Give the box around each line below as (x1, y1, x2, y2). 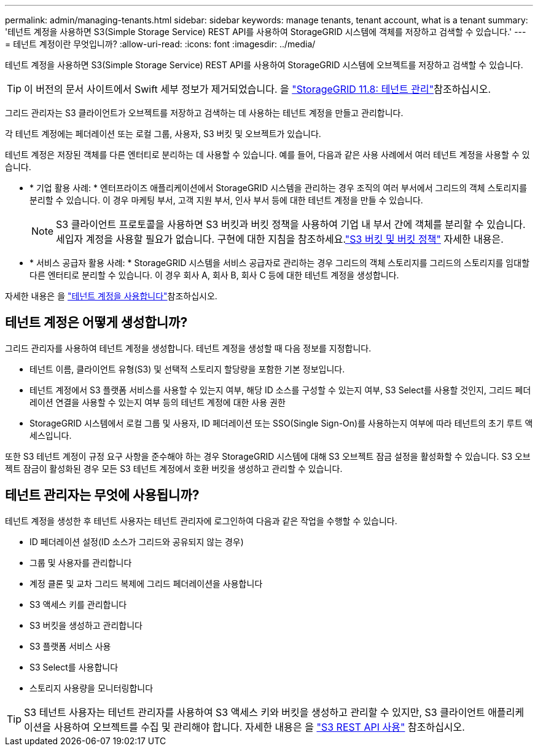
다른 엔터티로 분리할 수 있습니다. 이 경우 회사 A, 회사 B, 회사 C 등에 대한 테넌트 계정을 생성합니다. (29, 270, 399, 280)
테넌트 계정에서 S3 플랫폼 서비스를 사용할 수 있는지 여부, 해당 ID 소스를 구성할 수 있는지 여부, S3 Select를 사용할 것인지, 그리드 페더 (29, 384, 531, 395)
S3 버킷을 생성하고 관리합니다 (29, 619, 143, 631)
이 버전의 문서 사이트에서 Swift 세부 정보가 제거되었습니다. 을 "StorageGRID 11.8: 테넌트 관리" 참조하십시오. (24, 83, 491, 95)
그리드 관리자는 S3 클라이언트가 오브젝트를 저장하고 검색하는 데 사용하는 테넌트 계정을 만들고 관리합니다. (5, 108, 404, 118)
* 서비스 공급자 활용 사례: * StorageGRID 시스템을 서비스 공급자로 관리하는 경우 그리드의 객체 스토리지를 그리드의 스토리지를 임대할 (29, 258, 530, 268)
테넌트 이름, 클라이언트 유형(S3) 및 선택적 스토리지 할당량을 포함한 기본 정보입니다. (29, 363, 345, 374)
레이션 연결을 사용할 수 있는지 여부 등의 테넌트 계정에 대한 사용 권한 (29, 396, 286, 407)
